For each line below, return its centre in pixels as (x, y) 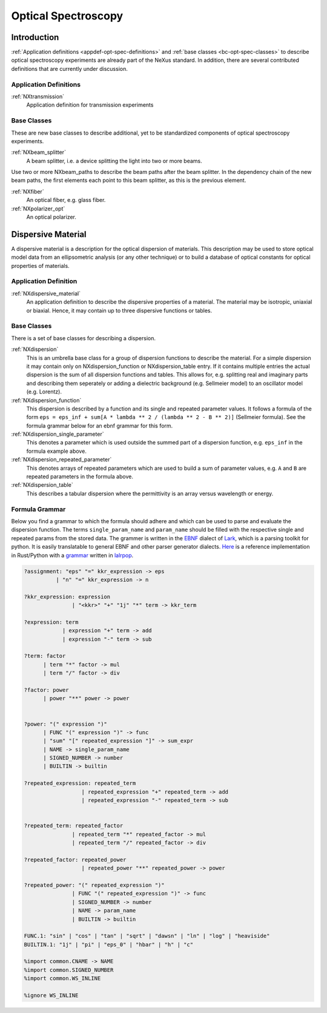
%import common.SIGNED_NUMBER (69, 970)
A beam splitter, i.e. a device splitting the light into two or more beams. (114, 161)
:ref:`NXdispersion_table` (42, 485)
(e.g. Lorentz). (44, 392)
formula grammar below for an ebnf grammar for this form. (100, 426)
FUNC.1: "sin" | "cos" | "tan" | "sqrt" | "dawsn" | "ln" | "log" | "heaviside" (147, 936)
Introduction (35, 37)
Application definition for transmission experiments (90, 105)
